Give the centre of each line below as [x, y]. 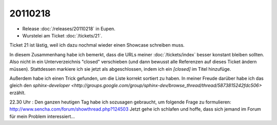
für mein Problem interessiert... [42, 116]
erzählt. [17, 93]
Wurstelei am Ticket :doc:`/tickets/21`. [62, 35]
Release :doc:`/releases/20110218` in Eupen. [69, 29]
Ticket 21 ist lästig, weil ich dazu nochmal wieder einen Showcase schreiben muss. [97, 45]
